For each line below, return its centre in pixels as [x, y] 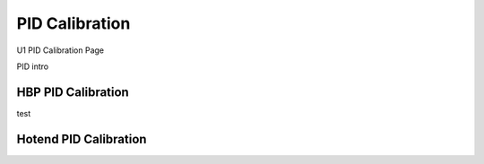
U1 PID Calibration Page [60, 50]
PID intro [33, 66]
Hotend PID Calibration [82, 139]
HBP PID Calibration [73, 92]
